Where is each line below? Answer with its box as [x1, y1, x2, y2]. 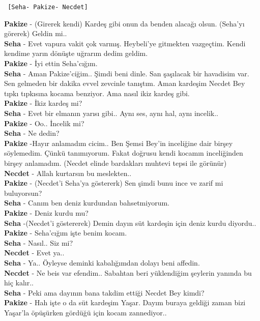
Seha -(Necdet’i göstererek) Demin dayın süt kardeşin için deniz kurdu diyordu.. [4, 217, 256, 228]
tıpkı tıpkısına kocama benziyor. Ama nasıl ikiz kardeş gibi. [4, 87, 190, 98]
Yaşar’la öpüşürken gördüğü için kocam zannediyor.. [4, 307, 167, 317]
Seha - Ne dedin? [4, 128, 60, 138]
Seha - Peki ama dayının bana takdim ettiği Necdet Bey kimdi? [4, 287, 205, 298]
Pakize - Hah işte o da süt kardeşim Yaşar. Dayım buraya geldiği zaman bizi [4, 297, 246, 308]
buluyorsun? [4, 187, 42, 198]
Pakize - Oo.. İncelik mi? [4, 118, 84, 128]
